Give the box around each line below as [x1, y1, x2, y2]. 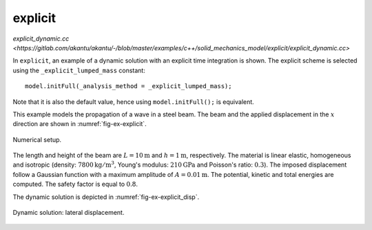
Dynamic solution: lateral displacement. [12, 209, 125, 217]
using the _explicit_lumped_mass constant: [12, 66, 146, 74]
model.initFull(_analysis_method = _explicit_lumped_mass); [25, 83, 232, 90]
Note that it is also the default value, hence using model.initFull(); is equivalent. [12, 97, 254, 106]
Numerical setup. [12, 135, 62, 144]
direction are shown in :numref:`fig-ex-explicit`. [12, 120, 147, 128]
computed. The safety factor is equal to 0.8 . [12, 180, 138, 189]
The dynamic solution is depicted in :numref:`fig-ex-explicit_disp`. [12, 193, 200, 201]
